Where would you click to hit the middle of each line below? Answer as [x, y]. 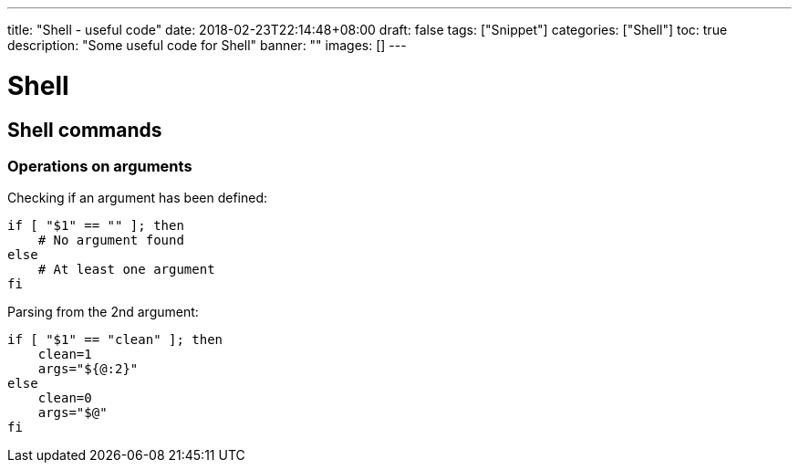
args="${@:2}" [88, 369]
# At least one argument [126, 270]
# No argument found [111, 240]
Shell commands [85, 130]
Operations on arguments [100, 166]
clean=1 [65, 355]
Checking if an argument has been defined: [138, 198]
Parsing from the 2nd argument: [103, 312]
